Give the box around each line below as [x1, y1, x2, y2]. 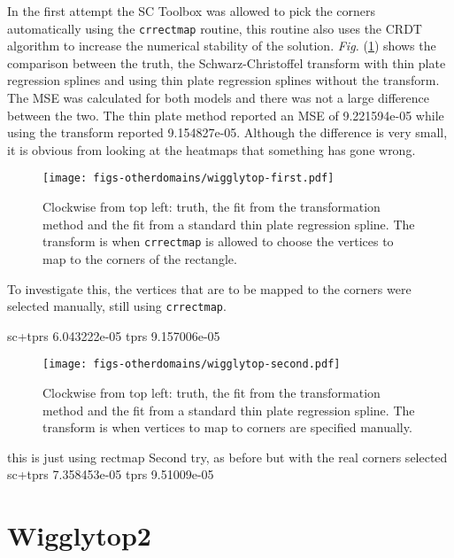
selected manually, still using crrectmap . [7, 297, 227, 315]
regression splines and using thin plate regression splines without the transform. [7, 71, 440, 89]
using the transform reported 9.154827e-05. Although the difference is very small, [7, 123, 448, 142]
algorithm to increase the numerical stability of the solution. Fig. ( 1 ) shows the [7, 36, 436, 55]
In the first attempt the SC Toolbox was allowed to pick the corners [7, 2, 376, 19]
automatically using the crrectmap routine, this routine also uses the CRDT [7, 19, 422, 37]
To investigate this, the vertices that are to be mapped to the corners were [7, 279, 412, 298]
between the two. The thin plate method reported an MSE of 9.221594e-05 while [7, 105, 444, 124]
